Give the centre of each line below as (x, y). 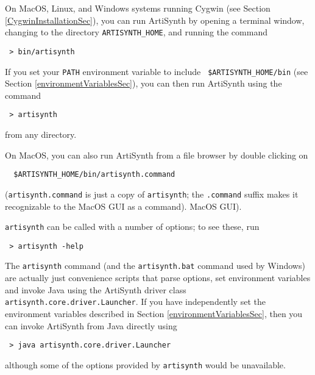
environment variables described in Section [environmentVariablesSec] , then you (154, 313)
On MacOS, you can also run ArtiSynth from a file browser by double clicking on (157, 155)
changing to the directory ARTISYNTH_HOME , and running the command (136, 32)
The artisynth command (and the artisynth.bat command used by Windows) (155, 266)
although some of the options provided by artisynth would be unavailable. (145, 364)
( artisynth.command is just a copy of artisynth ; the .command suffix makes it (152, 194)
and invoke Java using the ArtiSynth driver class (96, 289)
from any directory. (41, 134)
